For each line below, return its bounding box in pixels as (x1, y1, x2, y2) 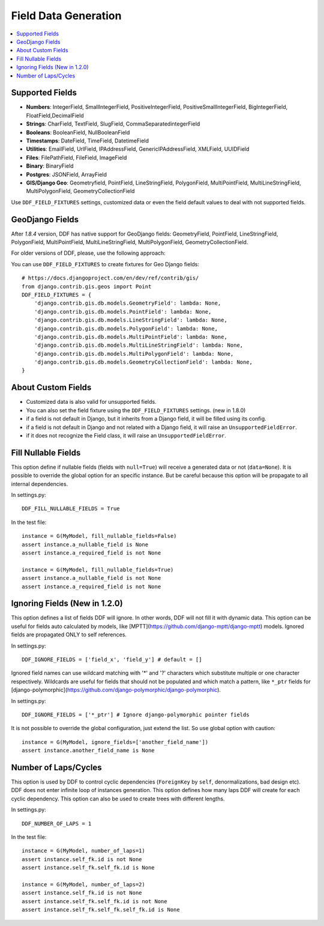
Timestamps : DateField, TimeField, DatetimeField (26, 137, 149, 144)
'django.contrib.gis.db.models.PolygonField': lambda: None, (34, 325, 218, 332)
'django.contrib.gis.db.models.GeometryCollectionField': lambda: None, (34, 359, 253, 366)
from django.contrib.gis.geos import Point (22, 283, 152, 290)
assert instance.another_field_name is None (22, 747, 155, 754)
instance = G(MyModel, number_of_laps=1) (22, 847, 145, 854)
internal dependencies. (11, 480, 68, 487)
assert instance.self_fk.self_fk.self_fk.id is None (22, 906, 180, 913)
